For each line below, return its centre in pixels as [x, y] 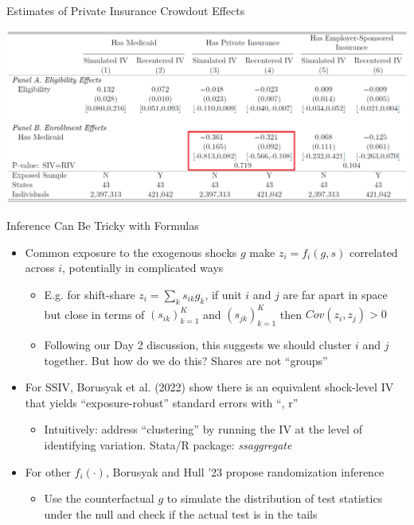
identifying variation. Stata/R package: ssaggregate [168, 445]
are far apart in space [335, 294]
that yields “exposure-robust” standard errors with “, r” [162, 402]
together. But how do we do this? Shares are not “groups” [186, 360]
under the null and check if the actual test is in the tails [181, 513]
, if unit [223, 294]
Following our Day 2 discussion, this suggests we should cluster [198, 345]
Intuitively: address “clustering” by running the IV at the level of [203, 429]
